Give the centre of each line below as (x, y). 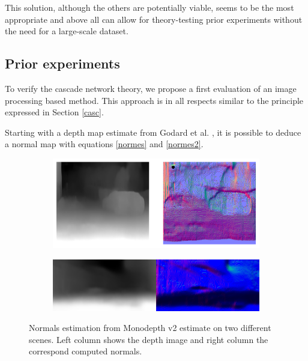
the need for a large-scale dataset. (67, 31)
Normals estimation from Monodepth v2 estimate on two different (150, 328)
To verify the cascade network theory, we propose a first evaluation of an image (151, 88)
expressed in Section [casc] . (54, 112)
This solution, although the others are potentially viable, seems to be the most (149, 7)
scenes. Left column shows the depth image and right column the (149, 339)
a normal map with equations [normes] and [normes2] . (104, 144)
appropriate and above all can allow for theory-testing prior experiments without (154, 19)
